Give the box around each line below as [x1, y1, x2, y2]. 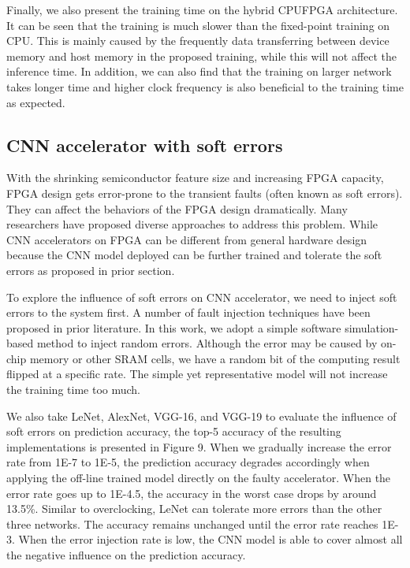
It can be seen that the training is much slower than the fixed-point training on [6, 17, 390, 33]
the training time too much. [6, 381, 140, 398]
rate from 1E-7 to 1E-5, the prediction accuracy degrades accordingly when [6, 454, 370, 470]
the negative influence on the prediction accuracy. [6, 547, 246, 563]
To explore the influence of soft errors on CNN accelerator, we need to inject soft [6, 288, 397, 305]
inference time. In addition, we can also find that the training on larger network [6, 63, 392, 80]
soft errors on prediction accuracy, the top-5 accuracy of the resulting [6, 423, 341, 440]
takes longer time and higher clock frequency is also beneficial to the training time [6, 78, 404, 95]
